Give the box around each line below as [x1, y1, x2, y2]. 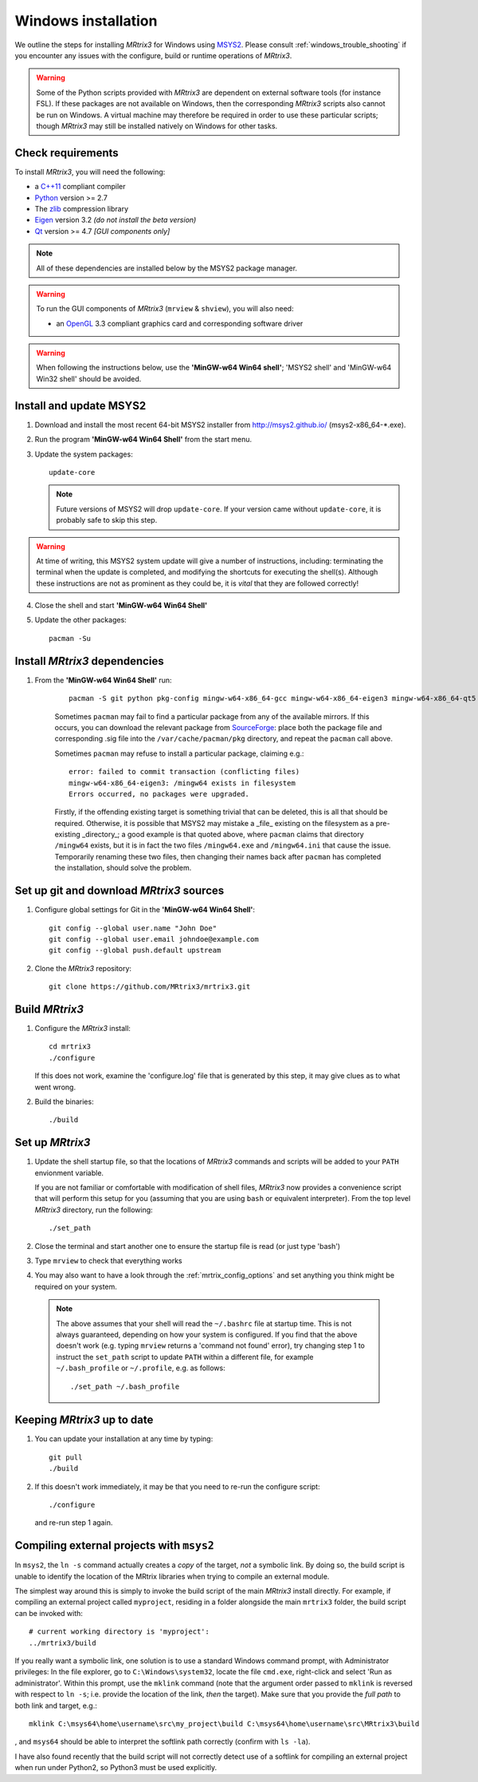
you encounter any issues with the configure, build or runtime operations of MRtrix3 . [14, 50, 292, 60]
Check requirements [14, 146, 119, 160]
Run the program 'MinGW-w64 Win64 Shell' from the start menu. [34, 435, 253, 445]
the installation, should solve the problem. [54, 863, 192, 873]
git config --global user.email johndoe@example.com [49, 934, 259, 943]
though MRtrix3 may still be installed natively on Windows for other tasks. [36, 121, 278, 131]
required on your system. [34, 1282, 117, 1291]
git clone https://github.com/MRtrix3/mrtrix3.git [49, 982, 251, 991]
